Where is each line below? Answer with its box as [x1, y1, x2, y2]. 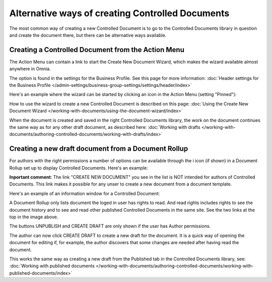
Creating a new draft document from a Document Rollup [9, 145, 188, 153]
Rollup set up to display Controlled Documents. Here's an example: [9, 165, 148, 171]
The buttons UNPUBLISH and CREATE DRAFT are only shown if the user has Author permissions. [9, 223, 211, 229]
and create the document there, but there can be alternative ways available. [9, 32, 167, 38]
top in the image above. [9, 214, 58, 220]
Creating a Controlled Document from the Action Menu [9, 45, 185, 54]
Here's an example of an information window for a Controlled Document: [9, 190, 160, 197]
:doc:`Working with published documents [9, 263, 95, 269]
